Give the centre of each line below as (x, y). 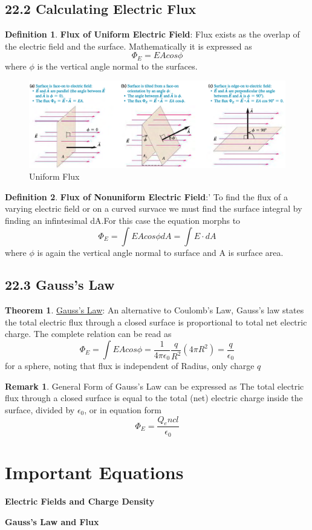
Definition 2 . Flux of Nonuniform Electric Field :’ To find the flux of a (146, 196)
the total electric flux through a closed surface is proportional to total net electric (156, 322)
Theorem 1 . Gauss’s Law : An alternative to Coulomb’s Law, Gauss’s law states (154, 310)
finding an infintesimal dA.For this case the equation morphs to (123, 220)
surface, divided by (40, 409)
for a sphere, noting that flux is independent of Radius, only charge (130, 366)
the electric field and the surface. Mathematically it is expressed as (128, 46)
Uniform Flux (54, 176)
